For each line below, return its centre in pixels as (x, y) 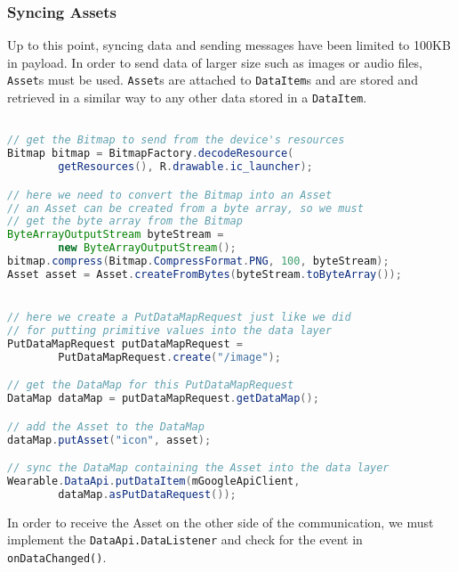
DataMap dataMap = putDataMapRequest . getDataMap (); (163, 399)
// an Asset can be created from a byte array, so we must (185, 208)
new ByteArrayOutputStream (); (147, 248)
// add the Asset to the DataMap (106, 426)
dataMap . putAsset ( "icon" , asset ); (109, 440)
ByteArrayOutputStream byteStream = (116, 235)
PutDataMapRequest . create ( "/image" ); (169, 357)
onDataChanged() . (57, 556)
